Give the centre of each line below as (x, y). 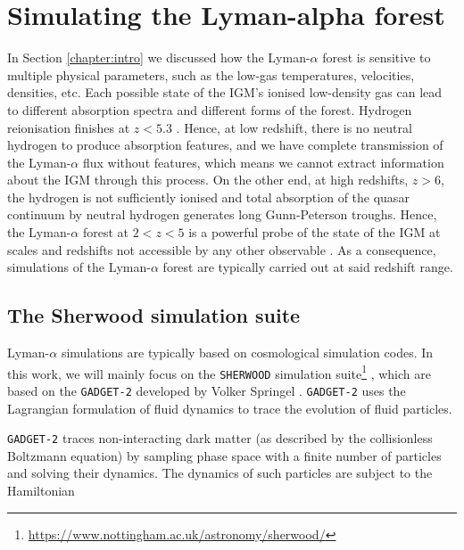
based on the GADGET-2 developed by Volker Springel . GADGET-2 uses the (207, 390)
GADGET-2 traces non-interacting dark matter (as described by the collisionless (220, 438)
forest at (106, 232)
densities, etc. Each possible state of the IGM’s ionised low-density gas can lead (225, 92)
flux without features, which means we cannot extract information (263, 162)
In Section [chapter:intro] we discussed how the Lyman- (159, 57)
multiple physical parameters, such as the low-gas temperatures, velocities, (211, 74)
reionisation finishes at (69, 127)
